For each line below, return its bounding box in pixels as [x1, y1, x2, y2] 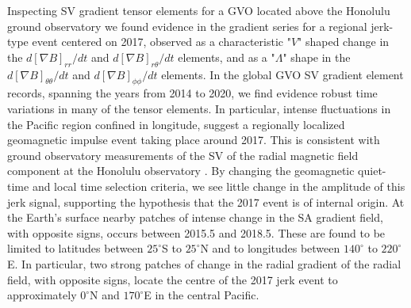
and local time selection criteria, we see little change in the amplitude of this [32, 177, 405, 194]
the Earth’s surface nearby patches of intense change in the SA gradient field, [7, 209, 383, 226]
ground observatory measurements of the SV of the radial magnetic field [7, 146, 359, 163]
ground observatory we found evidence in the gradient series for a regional [7, 17, 367, 34]
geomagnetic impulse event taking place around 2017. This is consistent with [7, 131, 380, 148]
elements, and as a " [178, 48, 275, 65]
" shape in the [282, 48, 351, 65]
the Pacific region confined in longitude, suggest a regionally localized [7, 116, 345, 132]
